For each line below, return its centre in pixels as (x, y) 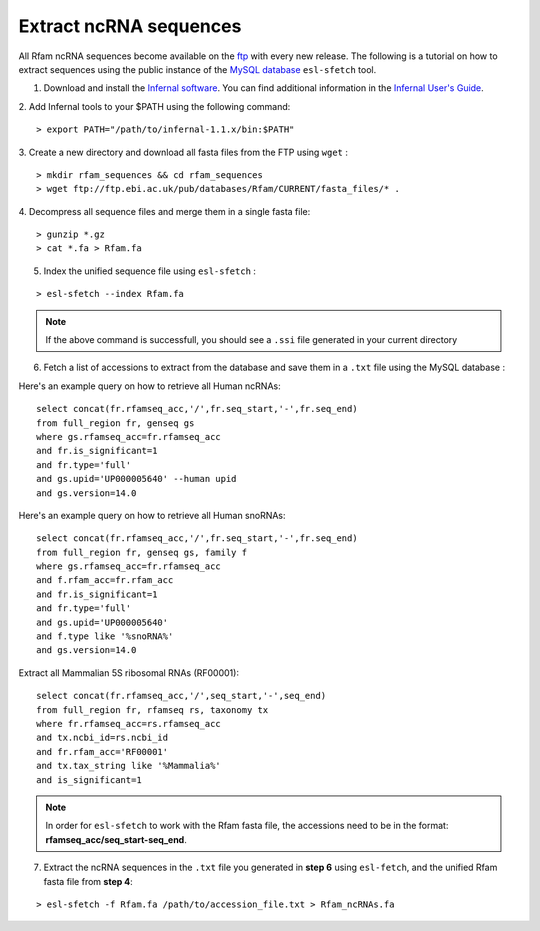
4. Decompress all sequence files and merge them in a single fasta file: (164, 211)
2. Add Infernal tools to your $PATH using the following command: (154, 106)
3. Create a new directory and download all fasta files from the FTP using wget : (183, 152)
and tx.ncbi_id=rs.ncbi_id (102, 738)
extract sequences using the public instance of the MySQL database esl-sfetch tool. (197, 69)
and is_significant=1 (89, 779)
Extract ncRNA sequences (130, 26)
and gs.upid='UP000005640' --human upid (136, 479)
